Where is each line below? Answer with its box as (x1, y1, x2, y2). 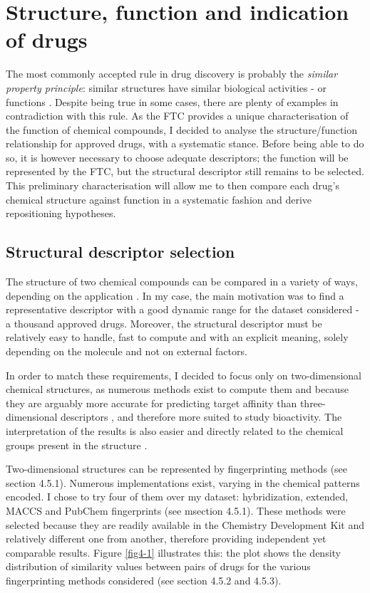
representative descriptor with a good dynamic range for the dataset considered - (6, 302, 359, 317)
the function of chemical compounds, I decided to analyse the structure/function (6, 122, 358, 137)
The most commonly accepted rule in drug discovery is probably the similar (6, 66, 338, 81)
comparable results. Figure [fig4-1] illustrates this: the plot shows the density (6, 545, 341, 560)
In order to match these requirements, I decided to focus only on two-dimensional (6, 367, 361, 382)
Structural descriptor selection (6, 241, 235, 263)
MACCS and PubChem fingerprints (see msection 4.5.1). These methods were (6, 503, 346, 518)
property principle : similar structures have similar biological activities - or (6, 80, 327, 95)
